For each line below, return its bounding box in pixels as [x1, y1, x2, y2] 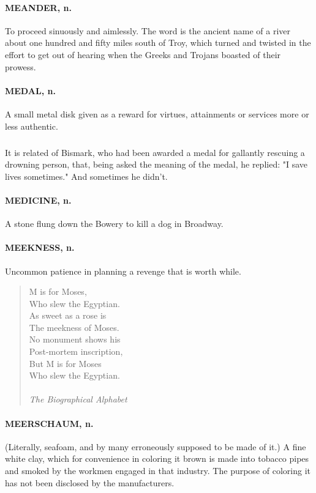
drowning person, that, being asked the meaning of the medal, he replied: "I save [5, 158, 308, 171]
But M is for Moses [29, 357, 102, 369]
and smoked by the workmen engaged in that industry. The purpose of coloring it [5, 464, 310, 477]
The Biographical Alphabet [29, 393, 127, 406]
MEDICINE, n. [5, 193, 72, 206]
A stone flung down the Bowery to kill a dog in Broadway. [5, 217, 224, 230]
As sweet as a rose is [29, 309, 107, 322]
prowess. [5, 60, 36, 73]
